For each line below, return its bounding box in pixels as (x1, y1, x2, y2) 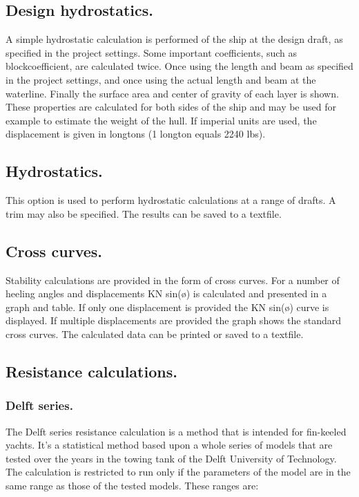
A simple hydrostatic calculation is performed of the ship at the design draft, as (6, 32, 343, 46)
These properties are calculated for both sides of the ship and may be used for (6, 100, 336, 114)
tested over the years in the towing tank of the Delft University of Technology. (6, 451, 337, 465)
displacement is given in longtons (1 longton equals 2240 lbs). (6, 126, 266, 141)
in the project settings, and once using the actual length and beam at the (6, 72, 316, 86)
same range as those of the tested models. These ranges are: (6, 478, 259, 492)
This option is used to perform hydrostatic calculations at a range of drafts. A (6, 193, 336, 207)
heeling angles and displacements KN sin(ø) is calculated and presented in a (6, 286, 327, 301)
